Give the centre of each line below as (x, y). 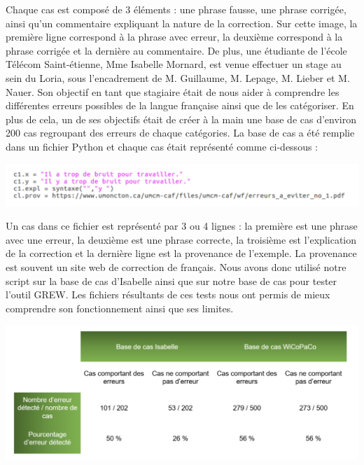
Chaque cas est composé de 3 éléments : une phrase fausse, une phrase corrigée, (176, 9)
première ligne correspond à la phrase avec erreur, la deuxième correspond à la (174, 37)
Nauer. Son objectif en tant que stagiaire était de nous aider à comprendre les (173, 91)
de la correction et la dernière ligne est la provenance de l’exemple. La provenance (181, 253)
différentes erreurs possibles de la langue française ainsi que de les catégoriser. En (180, 105)
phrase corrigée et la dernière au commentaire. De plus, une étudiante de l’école (176, 50)
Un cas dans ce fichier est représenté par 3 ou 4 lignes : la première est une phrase (182, 226)
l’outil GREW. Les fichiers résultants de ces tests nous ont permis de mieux (168, 294)
